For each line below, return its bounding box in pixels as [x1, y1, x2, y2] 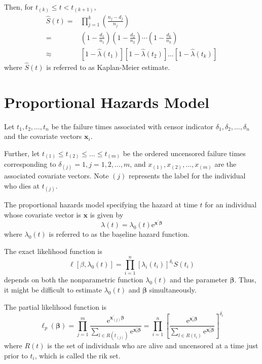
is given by [90, 209, 124, 220]
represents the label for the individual [128, 170, 246, 181]
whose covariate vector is [4, 209, 81, 220]
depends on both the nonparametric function [4, 274, 143, 285]
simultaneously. [149, 284, 197, 295]
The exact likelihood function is [4, 245, 102, 256]
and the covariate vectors [4, 131, 82, 141]
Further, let [4, 148, 40, 158]
